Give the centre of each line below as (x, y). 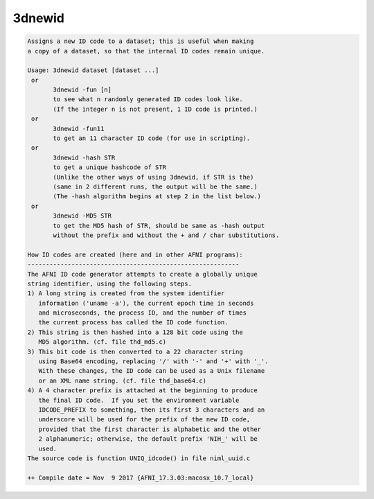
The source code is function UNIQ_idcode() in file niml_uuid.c (139, 458)
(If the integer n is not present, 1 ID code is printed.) (155, 109)
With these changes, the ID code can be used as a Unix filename (152, 371)
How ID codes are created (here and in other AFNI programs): (135, 254)
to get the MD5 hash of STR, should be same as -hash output (159, 226)
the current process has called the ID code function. (133, 323)
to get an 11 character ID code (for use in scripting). (152, 138)
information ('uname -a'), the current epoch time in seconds (146, 303)
